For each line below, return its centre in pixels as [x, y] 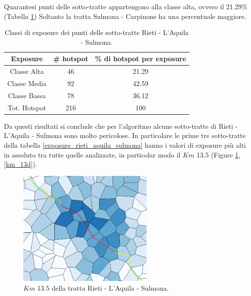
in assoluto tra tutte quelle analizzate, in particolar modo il [92, 154]
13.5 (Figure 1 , [219, 154]
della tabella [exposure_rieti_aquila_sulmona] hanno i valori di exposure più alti [125, 145]
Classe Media [27, 83]
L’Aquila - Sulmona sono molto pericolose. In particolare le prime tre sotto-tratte [125, 135]
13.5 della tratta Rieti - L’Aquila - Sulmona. [103, 288]
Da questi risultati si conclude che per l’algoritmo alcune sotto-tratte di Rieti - [121, 126]
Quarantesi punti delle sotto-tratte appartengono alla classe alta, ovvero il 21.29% [126, 6]
